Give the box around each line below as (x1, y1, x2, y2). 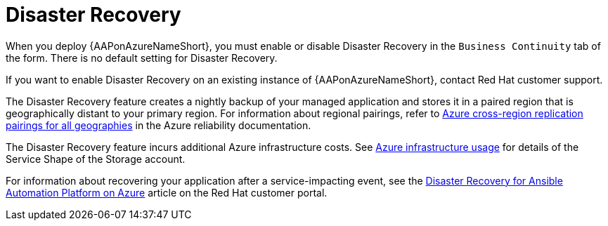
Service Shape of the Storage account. (6, 152, 186, 165)
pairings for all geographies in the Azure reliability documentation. (6, 119, 311, 131)
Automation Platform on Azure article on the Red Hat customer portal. (6, 186, 328, 199)
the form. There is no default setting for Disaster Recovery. (6, 51, 278, 64)
